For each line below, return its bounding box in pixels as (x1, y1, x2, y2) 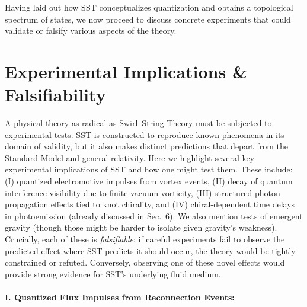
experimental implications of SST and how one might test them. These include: (5, 163, 293, 175)
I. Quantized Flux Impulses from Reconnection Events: (5, 291, 235, 303)
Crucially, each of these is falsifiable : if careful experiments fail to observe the (5, 233, 285, 245)
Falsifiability (5, 82, 106, 107)
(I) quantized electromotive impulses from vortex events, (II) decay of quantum (5, 175, 293, 187)
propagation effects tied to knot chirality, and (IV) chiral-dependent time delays (5, 198, 295, 210)
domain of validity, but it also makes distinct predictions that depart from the (5, 140, 289, 152)
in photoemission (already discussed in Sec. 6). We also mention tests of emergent (5, 209, 303, 222)
